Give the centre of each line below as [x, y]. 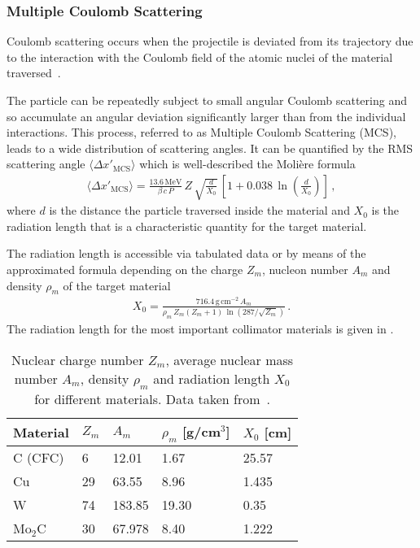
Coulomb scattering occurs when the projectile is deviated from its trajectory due [210, 41]
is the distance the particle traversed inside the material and [199, 210]
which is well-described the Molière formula [247, 164]
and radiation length [212, 378]
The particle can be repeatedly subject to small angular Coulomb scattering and [207, 100]
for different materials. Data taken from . [153, 398]
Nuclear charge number [78, 359]
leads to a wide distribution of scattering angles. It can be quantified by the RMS [210, 148]
